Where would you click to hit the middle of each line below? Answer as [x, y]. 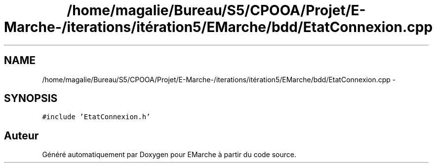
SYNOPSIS [31, 99]
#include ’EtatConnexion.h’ [96, 117]
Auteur [21, 135]
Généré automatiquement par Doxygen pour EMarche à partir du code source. [169, 155]
